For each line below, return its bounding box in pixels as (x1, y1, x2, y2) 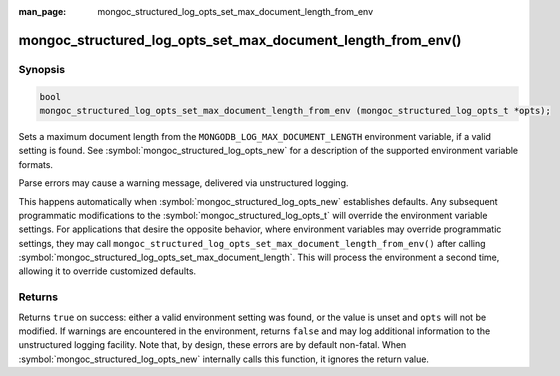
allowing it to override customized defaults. (18, 265, 197, 277)
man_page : (18, 6, 67, 17)
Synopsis (18, 62, 65, 76)
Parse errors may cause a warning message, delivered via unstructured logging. (18, 177, 349, 189)
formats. (18, 158, 54, 170)
